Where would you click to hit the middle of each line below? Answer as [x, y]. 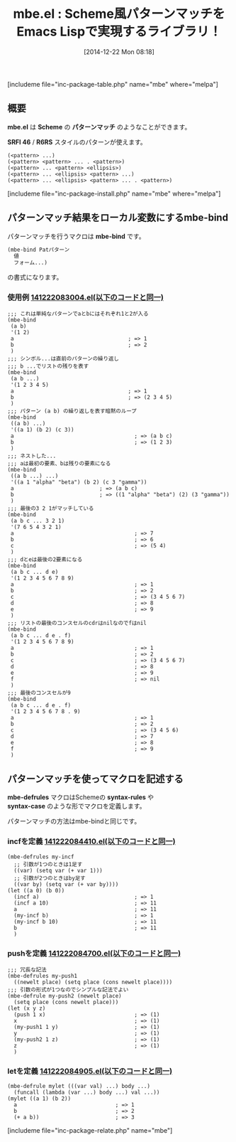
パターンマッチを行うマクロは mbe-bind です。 [76, 236]
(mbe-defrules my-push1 [43, 976]
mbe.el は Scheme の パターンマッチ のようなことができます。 [99, 127]
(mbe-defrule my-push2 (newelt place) [64, 996]
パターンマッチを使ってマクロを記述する [95, 779]
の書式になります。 [35, 277]
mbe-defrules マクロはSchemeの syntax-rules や [81, 797]
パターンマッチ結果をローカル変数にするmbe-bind [118, 218]
